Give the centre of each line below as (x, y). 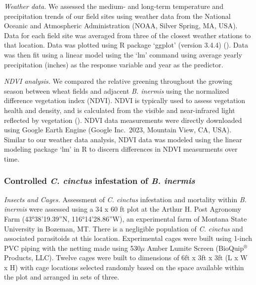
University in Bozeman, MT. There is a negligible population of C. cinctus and (124, 228)
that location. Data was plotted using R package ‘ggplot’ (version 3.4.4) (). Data (126, 45)
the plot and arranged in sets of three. (62, 277)
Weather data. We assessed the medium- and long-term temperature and (114, 6)
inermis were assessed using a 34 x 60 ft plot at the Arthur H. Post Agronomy (123, 209)
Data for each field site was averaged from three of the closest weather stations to (128, 35)
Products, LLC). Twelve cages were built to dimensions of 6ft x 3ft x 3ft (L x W (126, 257)
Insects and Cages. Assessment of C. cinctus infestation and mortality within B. (125, 199)
